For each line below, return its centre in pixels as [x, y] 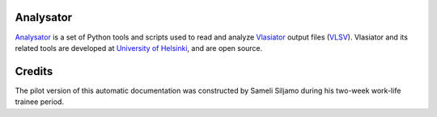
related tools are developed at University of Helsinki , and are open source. [139, 48]
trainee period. [40, 102]
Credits [34, 71]
